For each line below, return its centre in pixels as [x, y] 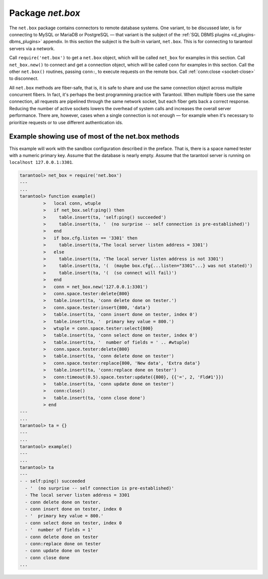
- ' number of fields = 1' [59, 530]
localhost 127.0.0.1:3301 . [41, 162]
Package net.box [45, 13]
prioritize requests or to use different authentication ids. [66, 122]
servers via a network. [32, 48]
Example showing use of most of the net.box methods [94, 137]
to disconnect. [24, 78]
